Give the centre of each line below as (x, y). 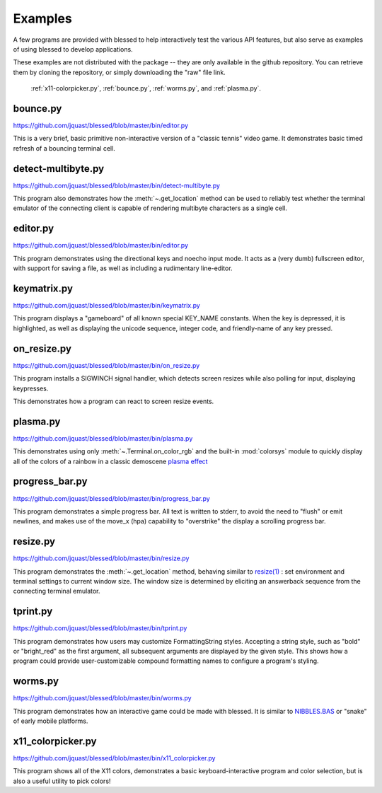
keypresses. (31, 388)
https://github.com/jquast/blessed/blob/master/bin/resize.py (101, 558)
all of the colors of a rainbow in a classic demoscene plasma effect (110, 461)
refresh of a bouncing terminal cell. (64, 148)
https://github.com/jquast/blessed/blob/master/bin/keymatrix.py (107, 306)
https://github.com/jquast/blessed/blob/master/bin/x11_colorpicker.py (114, 758)
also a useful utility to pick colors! (62, 781)
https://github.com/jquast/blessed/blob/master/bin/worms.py (102, 698)
